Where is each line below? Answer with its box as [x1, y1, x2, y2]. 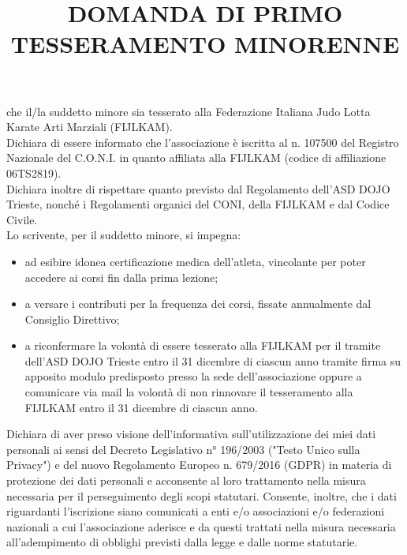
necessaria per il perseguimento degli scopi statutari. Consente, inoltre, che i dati [6, 487, 397, 504]
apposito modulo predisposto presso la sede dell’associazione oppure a [24, 368, 362, 384]
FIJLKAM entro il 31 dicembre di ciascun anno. [24, 399, 258, 415]
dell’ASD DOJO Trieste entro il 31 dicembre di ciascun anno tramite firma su [24, 352, 401, 369]
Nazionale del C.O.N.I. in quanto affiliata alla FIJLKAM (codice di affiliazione [6, 149, 386, 166]
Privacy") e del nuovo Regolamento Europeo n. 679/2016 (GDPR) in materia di [6, 456, 392, 473]
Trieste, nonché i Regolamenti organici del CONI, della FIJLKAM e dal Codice [6, 196, 390, 212]
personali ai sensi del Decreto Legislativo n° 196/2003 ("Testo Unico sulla [6, 441, 360, 457]
